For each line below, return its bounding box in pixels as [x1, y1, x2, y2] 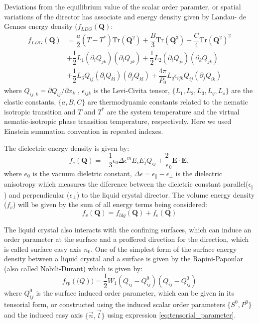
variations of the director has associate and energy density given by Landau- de [4, 11, 247, 21]
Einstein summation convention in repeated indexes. [4, 125, 163, 136]
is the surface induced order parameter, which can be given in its [36, 287, 234, 298]
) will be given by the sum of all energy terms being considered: [12, 199, 207, 210]
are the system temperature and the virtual [107, 106, 240, 116]
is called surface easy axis [4, 243, 82, 254]
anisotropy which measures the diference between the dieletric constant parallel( [4, 179, 249, 189]
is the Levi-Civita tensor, [93, 85, 170, 96]
